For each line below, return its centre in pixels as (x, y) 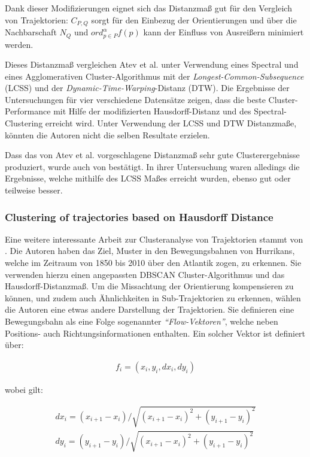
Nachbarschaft (31, 32)
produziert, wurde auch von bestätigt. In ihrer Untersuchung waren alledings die (152, 166)
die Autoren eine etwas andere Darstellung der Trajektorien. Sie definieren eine (150, 309)
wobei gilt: (24, 389)
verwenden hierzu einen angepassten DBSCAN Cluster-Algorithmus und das (145, 274)
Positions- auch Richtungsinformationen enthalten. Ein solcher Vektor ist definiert (155, 333)
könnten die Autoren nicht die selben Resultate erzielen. (107, 134)
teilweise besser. (34, 190)
